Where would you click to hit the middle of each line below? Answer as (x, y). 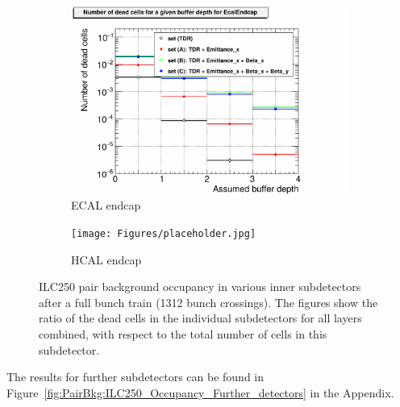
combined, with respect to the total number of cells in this (183, 334)
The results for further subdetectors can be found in (135, 377)
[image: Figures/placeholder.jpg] (164, 233)
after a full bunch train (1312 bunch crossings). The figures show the (208, 302)
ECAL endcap (106, 205)
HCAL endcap (106, 259)
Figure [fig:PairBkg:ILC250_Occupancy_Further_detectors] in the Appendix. (200, 392)
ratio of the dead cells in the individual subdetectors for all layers (200, 318)
